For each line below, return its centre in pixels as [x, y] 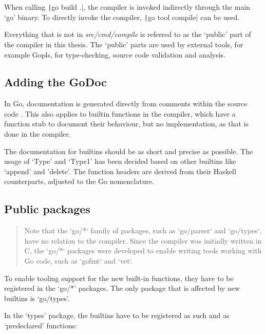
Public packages [47, 209]
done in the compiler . [37, 134]
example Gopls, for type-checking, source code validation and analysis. [115, 54]
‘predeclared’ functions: [41, 325]
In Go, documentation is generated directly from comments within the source [126, 104]
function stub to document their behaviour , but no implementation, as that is [126, 124]
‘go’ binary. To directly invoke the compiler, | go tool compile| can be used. [122, 17]
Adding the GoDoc [55, 82]
